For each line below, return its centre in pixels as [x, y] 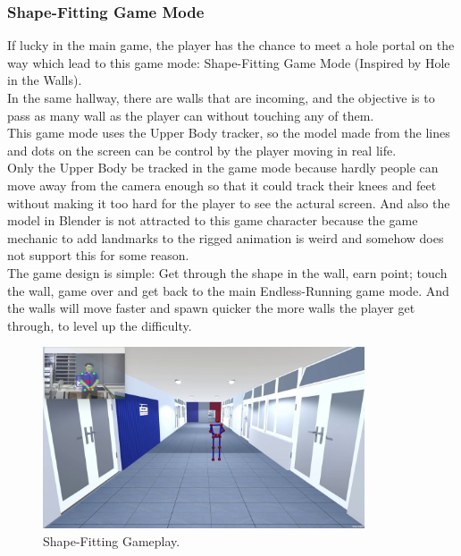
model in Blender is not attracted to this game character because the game [213, 220]
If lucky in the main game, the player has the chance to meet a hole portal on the [231, 45]
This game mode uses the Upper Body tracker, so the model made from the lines [229, 133]
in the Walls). [45, 80]
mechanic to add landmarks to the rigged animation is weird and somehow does [226, 237]
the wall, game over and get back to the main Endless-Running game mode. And [228, 290]
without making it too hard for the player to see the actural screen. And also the [229, 202]
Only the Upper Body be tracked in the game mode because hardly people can [223, 168]
